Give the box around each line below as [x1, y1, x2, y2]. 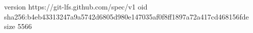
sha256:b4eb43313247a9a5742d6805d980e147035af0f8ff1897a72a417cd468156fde [4, 11, 249, 21]
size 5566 [4, 21, 32, 31]
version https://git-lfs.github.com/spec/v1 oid [4, 1, 148, 11]
